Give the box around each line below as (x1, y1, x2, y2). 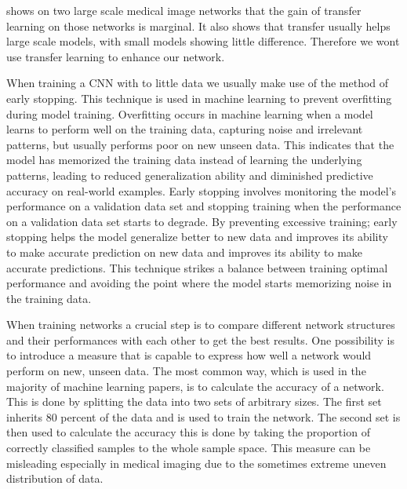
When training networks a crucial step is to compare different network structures (6, 316, 395, 333)
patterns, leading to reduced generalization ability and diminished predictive (6, 166, 373, 183)
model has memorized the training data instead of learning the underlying (6, 151, 362, 168)
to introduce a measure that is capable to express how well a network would (6, 347, 372, 363)
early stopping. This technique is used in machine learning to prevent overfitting (6, 89, 392, 106)
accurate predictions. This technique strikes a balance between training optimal (6, 259, 388, 276)
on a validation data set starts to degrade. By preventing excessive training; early (6, 213, 398, 229)
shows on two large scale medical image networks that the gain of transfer (6, 2, 362, 18)
